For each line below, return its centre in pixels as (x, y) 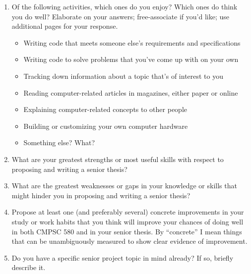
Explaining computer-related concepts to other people (105, 109)
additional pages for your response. (65, 26)
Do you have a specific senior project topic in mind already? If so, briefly (123, 257)
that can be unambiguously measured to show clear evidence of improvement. (129, 241)
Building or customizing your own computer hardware (106, 126)
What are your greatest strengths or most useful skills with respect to (118, 159)
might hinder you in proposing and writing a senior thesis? (101, 195)
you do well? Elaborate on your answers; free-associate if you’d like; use (121, 16)
